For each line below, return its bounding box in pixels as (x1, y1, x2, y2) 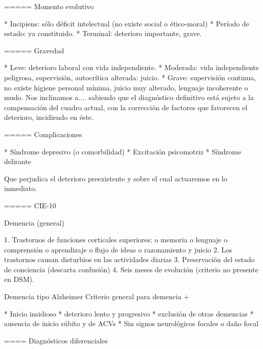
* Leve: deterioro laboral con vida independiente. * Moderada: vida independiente (4, 62, 259, 73)
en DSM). (4, 274, 35, 284)
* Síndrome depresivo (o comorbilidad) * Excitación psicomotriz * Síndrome (4, 146, 241, 156)
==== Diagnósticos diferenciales (4, 335, 108, 345)
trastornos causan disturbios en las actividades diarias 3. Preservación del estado (4, 254, 255, 265)
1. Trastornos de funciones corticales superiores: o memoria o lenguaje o (4, 234, 227, 245)
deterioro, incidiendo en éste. (4, 112, 93, 122)
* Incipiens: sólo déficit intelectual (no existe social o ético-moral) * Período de (4, 18, 249, 28)
